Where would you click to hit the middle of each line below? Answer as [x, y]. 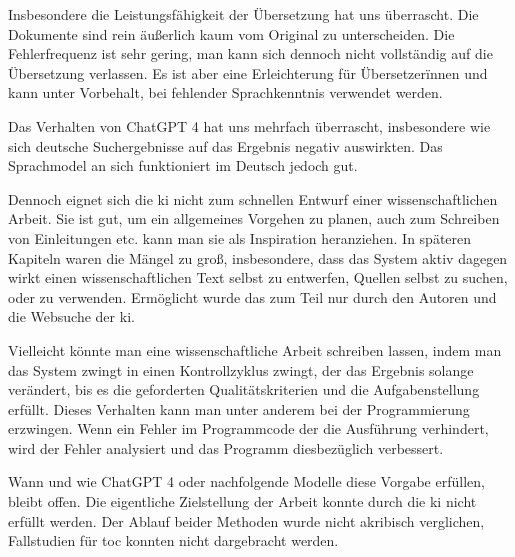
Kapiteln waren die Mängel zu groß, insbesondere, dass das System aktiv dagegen [258, 257]
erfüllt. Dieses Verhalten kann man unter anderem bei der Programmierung [239, 408]
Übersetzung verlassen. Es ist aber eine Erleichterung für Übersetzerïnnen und [248, 72]
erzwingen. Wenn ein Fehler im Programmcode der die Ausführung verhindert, [248, 428]
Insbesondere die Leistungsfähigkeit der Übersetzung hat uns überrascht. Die [243, 14]
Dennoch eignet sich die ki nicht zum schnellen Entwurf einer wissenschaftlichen [253, 198]
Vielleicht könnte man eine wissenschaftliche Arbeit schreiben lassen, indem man [255, 349]
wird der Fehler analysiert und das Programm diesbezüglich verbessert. [226, 447]
